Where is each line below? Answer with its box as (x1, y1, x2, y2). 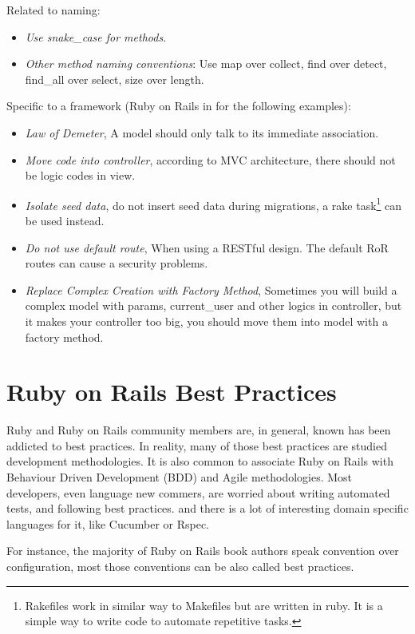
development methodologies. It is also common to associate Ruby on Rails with (6, 453, 393, 470)
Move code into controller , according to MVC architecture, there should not (25, 151, 396, 168)
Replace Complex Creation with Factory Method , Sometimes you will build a (25, 281, 397, 298)
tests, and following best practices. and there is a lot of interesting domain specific (6, 500, 409, 517)
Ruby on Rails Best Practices (6, 375, 337, 408)
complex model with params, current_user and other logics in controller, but (25, 297, 402, 314)
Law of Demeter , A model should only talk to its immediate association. (25, 124, 379, 141)
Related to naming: (6, 2, 101, 18)
